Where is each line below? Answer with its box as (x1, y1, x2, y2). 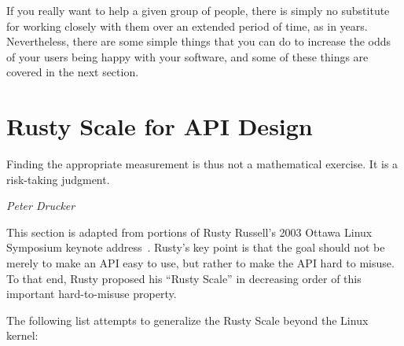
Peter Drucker (6, 197, 75, 214)
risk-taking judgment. (6, 171, 110, 187)
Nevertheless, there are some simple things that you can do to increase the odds (6, 33, 391, 50)
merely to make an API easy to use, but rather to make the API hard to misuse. (6, 255, 395, 271)
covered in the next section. (6, 64, 139, 80)
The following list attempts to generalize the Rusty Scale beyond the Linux (6, 311, 369, 328)
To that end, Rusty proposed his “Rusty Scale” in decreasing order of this (6, 270, 362, 286)
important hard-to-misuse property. (6, 285, 177, 302)
